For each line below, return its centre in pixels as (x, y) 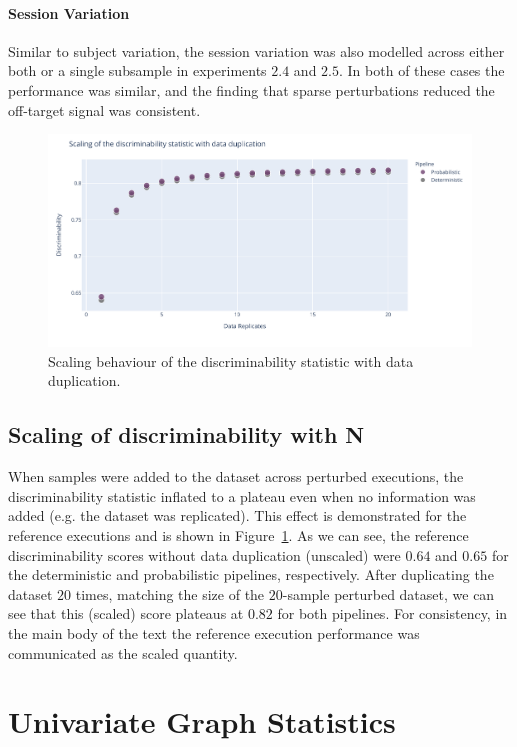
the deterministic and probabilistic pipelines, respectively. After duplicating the (251, 574)
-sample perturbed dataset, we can (388, 593)
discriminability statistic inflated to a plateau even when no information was (242, 495)
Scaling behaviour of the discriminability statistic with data (231, 360)
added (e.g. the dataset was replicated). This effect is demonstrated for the (237, 515)
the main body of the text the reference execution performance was (214, 632)
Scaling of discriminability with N (186, 434)
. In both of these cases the (422, 70)
